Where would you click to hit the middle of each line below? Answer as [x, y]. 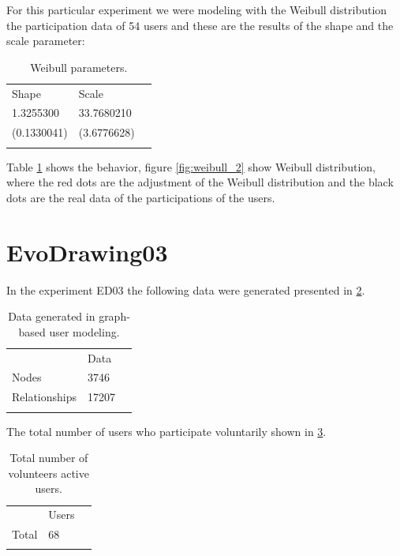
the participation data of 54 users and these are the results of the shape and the [200, 25]
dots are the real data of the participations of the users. [141, 197]
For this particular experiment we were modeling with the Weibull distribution [197, 9]
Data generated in [52, 316]
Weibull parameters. [79, 67]
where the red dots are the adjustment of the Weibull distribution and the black [200, 182]
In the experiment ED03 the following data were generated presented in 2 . [186, 289]
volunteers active [49, 473]
